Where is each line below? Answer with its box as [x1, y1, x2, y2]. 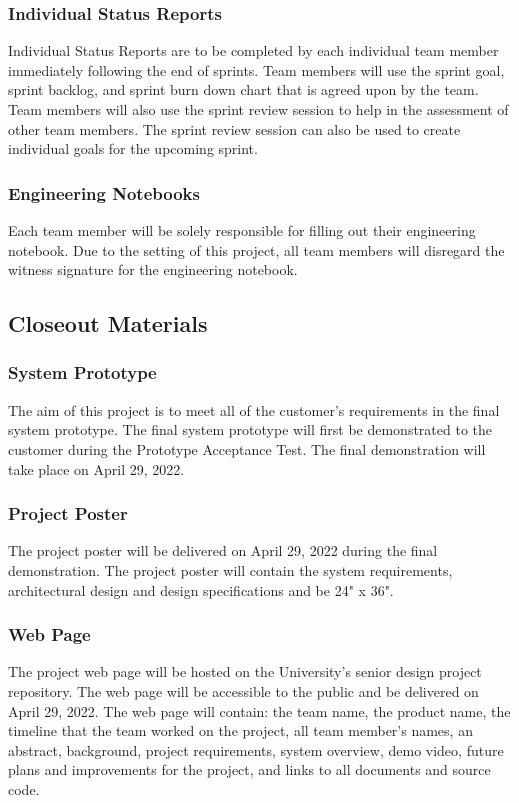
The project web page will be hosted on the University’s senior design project [8, 661, 482, 682]
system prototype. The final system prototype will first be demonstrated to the [8, 419, 492, 440]
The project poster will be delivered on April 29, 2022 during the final [8, 540, 438, 561]
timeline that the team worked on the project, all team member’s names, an [8, 720, 473, 741]
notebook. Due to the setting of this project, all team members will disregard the [8, 239, 505, 260]
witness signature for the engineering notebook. [8, 259, 298, 280]
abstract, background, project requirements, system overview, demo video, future [8, 739, 504, 760]
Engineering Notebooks [8, 180, 200, 205]
